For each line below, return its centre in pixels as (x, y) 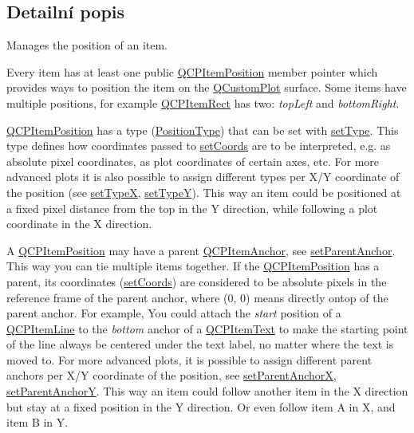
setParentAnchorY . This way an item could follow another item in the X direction (207, 391)
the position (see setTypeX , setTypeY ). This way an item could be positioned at (204, 192)
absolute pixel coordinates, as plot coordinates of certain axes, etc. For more (193, 161)
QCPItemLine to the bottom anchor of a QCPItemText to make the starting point (207, 328)
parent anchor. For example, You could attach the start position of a (174, 313)
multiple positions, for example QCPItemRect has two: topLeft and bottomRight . (203, 102)
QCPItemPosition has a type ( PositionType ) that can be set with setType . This (203, 130)
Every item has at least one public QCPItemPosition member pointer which (192, 71)
